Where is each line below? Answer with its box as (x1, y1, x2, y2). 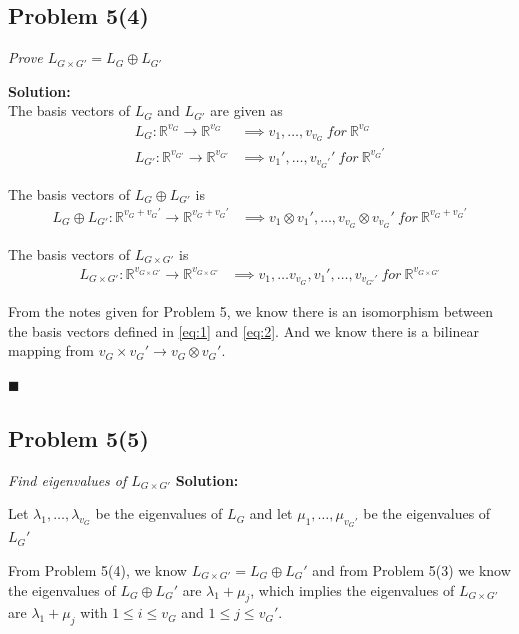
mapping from (8, 340, 95, 361)
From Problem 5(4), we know (8, 559, 187, 580)
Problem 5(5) (8, 422, 149, 453)
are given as (210, 100, 283, 121)
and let (249, 503, 293, 524)
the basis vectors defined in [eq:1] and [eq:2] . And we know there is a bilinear (8, 320, 480, 341)
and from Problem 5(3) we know (312, 559, 511, 580)
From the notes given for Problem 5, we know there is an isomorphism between (8, 300, 494, 321)
